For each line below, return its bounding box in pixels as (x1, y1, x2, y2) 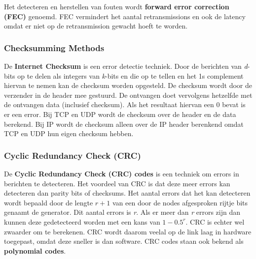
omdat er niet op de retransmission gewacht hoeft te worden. (4, 21, 188, 31)
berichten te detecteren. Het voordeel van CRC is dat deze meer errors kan (4, 178, 230, 188)
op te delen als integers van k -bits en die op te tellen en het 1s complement (17, 70, 244, 81)
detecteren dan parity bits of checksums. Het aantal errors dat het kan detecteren (4, 188, 251, 198)
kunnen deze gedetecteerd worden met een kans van (4, 216, 160, 227)
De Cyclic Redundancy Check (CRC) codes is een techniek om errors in (4, 168, 239, 178)
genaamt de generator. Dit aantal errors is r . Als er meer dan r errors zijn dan (4, 207, 240, 217)
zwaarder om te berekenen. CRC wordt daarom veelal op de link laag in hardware (4, 226, 252, 236)
